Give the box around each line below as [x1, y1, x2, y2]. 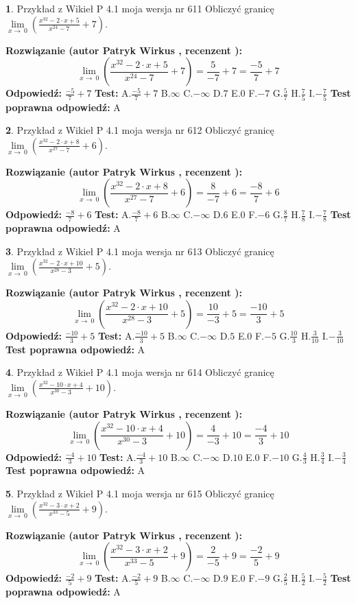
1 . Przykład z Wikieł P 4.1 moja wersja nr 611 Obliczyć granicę [5, 1, 274, 15]
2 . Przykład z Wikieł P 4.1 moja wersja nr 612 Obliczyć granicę [5, 123, 274, 137]
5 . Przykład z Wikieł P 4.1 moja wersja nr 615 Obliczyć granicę [5, 486, 274, 500]
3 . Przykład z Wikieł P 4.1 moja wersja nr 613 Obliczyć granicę [5, 244, 274, 258]
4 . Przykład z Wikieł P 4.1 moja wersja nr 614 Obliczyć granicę [5, 365, 274, 379]
